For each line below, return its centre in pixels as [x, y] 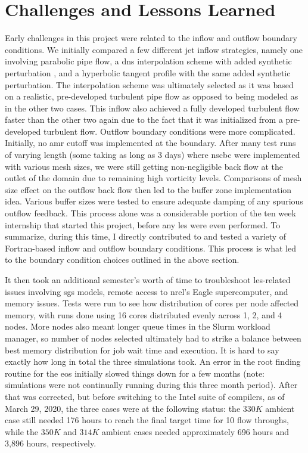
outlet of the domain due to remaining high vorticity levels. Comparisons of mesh [153, 178]
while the [21, 431]
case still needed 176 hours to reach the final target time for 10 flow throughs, [147, 420]
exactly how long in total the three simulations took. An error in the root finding [153, 362]
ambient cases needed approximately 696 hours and [196, 431]
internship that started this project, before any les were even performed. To [143, 224]
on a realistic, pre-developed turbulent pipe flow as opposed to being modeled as [152, 96]
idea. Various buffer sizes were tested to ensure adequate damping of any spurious [154, 201]
